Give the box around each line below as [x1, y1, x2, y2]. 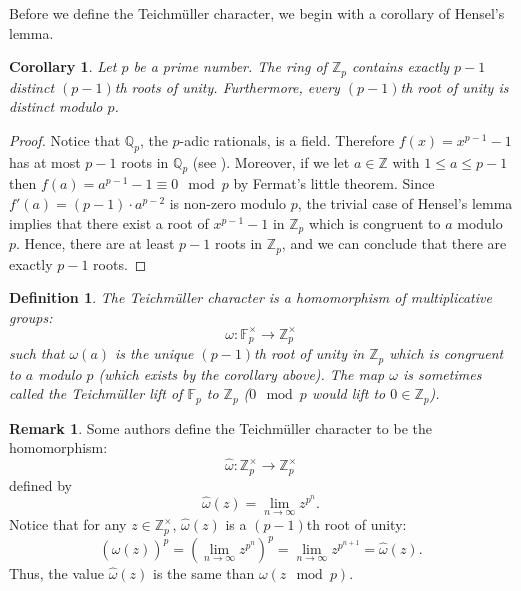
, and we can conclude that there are [281, 233, 507, 254]
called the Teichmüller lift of [9, 383, 183, 404]
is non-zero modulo [169, 193, 287, 214]
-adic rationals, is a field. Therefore [179, 129, 395, 150]
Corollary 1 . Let [9, 56, 117, 77]
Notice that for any [9, 514, 127, 535]
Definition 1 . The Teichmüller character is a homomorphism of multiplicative [9, 287, 492, 308]
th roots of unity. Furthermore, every [114, 76, 340, 97]
